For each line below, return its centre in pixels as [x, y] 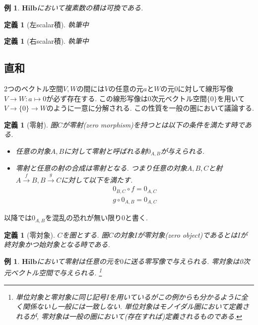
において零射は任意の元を [79, 261]
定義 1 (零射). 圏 [31, 124]
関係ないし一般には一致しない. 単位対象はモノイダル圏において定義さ [136, 306]
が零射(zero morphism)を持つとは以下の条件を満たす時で [153, 124]
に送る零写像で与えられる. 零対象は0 [183, 261]
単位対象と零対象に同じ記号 [61, 296]
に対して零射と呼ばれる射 [106, 151]
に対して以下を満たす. [97, 179]
